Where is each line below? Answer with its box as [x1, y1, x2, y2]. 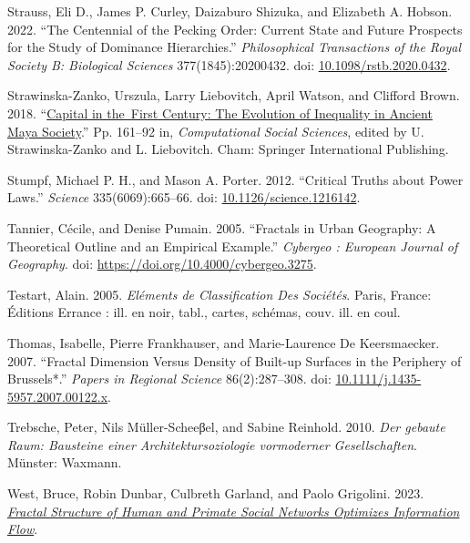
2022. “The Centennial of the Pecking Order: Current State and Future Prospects [7, 19, 463, 38]
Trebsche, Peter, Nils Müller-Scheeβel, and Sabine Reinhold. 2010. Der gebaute [7, 417, 445, 436]
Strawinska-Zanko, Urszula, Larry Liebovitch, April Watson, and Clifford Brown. [7, 86, 460, 105]
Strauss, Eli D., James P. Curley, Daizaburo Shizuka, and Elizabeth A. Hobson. [7, 2, 453, 20]
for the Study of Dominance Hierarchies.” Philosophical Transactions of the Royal [7, 37, 462, 56]
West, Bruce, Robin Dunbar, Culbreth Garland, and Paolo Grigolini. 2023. [7, 484, 424, 503]
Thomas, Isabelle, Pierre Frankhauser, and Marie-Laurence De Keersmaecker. [7, 333, 440, 352]
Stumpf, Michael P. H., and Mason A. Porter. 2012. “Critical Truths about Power [7, 169, 464, 189]
